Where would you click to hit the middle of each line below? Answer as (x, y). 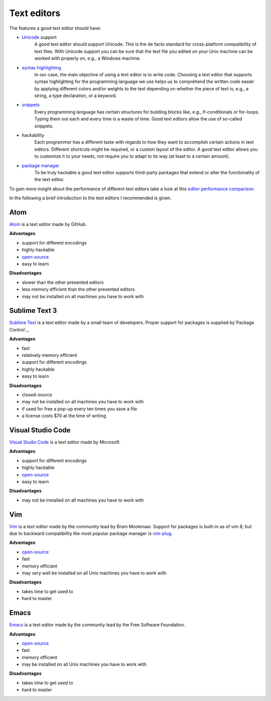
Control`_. (19, 329)
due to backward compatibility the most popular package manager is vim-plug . (91, 534)
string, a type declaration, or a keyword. (76, 96)
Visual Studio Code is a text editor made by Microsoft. (65, 442)
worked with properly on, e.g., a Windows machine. (88, 58)
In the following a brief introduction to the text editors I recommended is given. (90, 198)
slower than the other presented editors (63, 282)
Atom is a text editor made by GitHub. (48, 224)
